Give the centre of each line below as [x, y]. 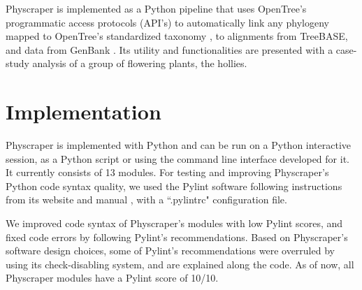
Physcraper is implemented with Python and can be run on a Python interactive [179, 145]
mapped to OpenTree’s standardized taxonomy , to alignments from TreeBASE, [177, 36]
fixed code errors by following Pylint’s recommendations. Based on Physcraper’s [177, 237]
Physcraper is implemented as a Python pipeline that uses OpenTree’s [156, 8]
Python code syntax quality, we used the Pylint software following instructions [174, 186]
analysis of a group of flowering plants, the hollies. [140, 63]
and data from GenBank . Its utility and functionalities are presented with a [169, 49]
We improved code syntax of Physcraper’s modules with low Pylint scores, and [174, 223]
